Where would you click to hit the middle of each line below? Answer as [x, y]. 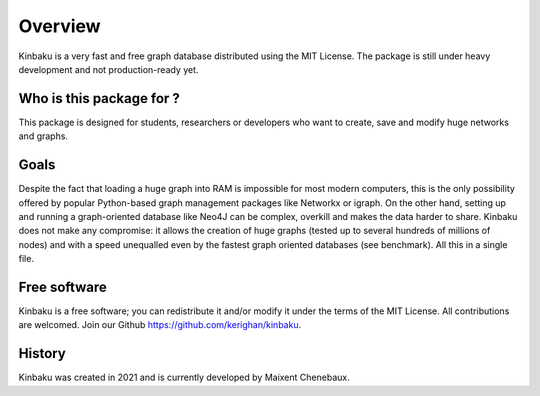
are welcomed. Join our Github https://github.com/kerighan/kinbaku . [160, 325]
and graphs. [43, 136]
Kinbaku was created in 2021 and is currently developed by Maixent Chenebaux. [184, 377]
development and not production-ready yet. [108, 69]
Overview [59, 26]
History [42, 353]
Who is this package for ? [99, 98]
